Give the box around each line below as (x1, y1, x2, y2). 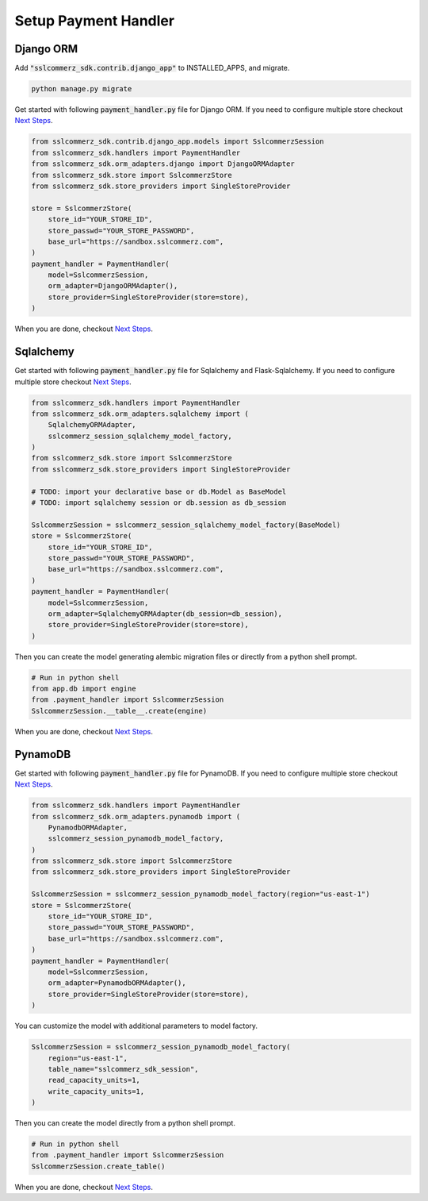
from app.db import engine (31, 684, 136, 694)
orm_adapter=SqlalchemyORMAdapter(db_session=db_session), (48, 609, 283, 618)
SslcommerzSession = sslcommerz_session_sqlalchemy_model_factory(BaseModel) (31, 520, 341, 529)
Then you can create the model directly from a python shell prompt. (14, 1118, 235, 1128)
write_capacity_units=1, (48, 1087, 145, 1095)
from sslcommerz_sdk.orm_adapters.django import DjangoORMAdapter (31, 160, 295, 168)
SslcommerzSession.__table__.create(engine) (31, 706, 208, 715)
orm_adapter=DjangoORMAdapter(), (48, 282, 178, 291)
